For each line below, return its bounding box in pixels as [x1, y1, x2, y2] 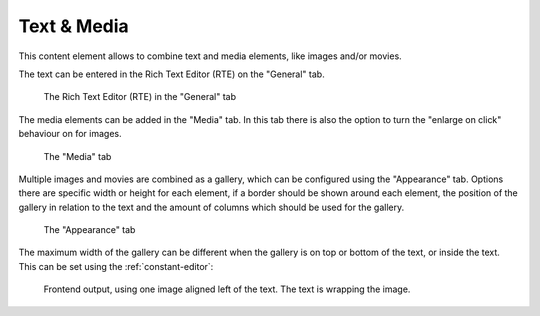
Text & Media [18, 15, 129, 37]
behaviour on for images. [18, 128, 122, 140]
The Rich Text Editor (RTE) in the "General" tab [43, 91, 237, 103]
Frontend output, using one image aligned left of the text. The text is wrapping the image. [43, 283, 411, 295]
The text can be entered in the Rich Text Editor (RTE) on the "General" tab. [18, 68, 325, 80]
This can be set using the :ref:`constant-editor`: [18, 260, 214, 272]
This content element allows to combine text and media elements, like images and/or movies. [18, 50, 402, 62]
